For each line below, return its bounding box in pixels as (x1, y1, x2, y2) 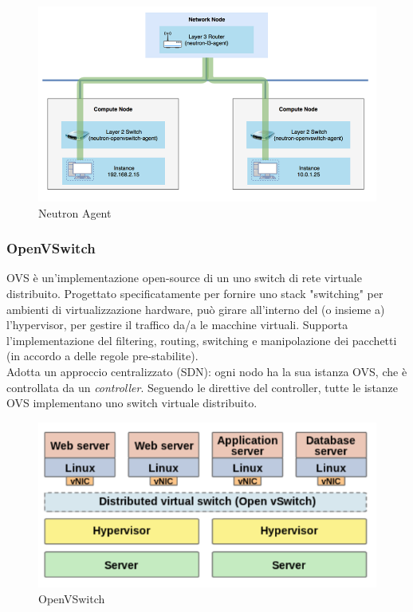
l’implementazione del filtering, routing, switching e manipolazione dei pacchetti (6, 331, 397, 348)
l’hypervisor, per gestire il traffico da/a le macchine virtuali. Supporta (6, 316, 348, 333)
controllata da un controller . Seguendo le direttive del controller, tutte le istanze (6, 379, 399, 395)
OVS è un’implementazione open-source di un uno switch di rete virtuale (6, 269, 362, 286)
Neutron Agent (38, 204, 112, 221)
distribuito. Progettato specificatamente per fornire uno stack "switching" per (6, 285, 383, 302)
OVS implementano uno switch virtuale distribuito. (6, 394, 258, 411)
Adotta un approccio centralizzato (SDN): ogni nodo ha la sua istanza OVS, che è (6, 363, 407, 379)
